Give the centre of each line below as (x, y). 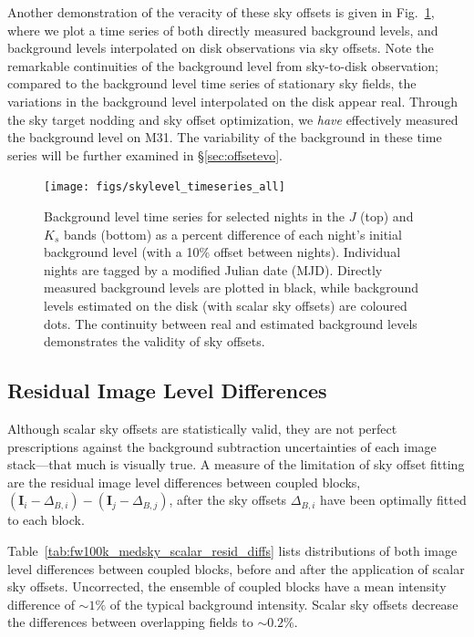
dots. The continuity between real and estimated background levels (231, 323)
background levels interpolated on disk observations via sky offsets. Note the (221, 48)
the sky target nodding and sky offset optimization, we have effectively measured (233, 119)
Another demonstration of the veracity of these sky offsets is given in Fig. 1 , (221, 12)
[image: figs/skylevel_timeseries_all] (165, 187)
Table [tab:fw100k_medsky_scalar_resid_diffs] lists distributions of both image (232, 550)
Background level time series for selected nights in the (194, 216)
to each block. (46, 520)
